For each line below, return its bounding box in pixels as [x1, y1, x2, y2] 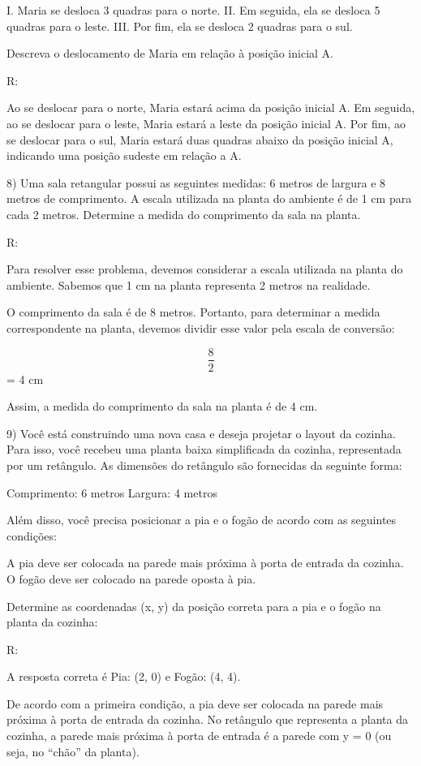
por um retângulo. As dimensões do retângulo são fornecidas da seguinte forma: [6, 456, 402, 473]
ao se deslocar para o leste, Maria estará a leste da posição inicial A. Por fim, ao [6, 114, 406, 131]
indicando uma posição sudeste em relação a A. [6, 147, 242, 164]
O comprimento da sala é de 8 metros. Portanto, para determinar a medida [6, 303, 380, 321]
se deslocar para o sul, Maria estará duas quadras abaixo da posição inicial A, [6, 131, 393, 148]
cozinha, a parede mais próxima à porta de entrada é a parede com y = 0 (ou [6, 727, 392, 744]
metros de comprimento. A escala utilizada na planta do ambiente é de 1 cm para [6, 190, 412, 207]
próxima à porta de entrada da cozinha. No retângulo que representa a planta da [6, 711, 408, 728]
